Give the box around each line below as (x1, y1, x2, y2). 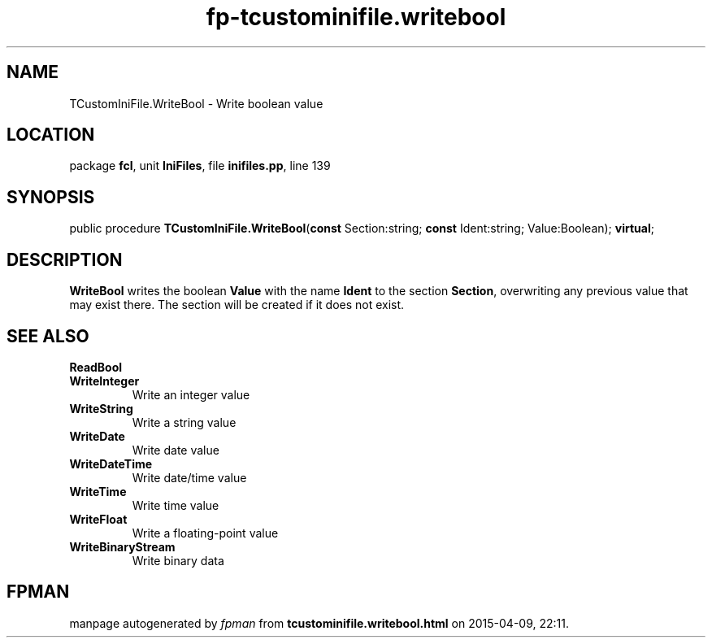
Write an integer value (132, 387, 250, 402)
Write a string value (132, 415, 237, 429)
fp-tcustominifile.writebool (206, 3, 506, 31)
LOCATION (7, 124, 95, 146)
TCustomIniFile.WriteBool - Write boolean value (69, 96, 323, 111)
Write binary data (132, 553, 224, 568)
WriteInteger (69, 373, 140, 388)
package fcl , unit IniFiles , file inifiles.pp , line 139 (69, 159, 331, 173)
